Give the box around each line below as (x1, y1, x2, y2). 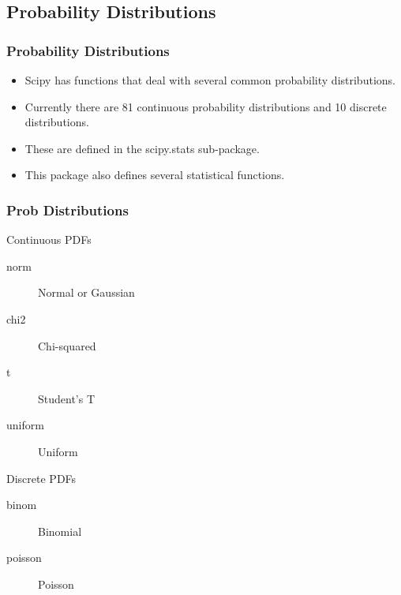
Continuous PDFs (6, 231, 92, 248)
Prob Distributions (6, 200, 129, 219)
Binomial (38, 522, 82, 539)
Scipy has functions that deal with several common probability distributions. (24, 72, 395, 88)
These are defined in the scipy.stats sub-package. (24, 140, 260, 156)
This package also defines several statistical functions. (24, 167, 285, 183)
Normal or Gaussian (38, 284, 135, 301)
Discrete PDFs (6, 470, 77, 486)
